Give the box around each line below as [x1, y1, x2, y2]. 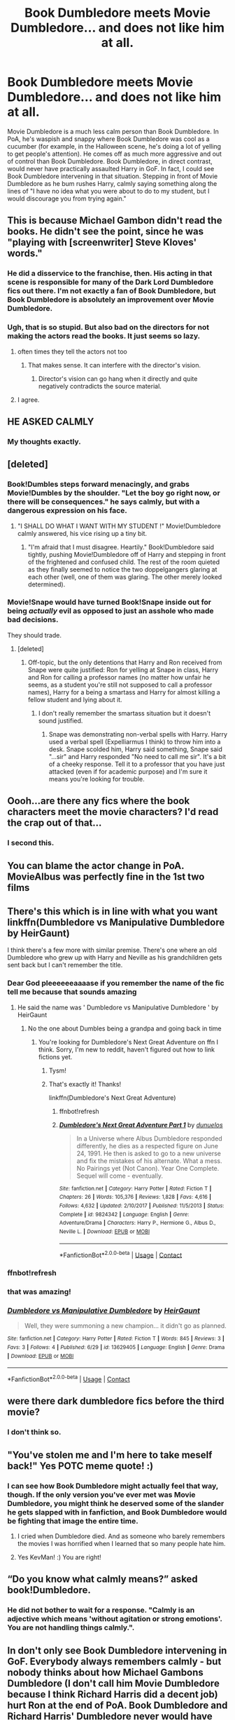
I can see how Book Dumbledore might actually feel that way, [7, 1481, 219, 1491]
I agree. [17, 395, 40, 404]
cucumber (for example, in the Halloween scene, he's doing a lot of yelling [7, 142, 222, 150]
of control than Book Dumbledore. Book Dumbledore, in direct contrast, [7, 156, 213, 166]
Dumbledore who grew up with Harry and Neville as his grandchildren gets [7, 953, 222, 962]
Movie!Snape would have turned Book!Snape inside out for [7, 598, 212, 607]
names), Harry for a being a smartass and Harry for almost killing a [27, 687, 220, 696]
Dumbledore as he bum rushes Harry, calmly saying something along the [7, 179, 218, 187]
